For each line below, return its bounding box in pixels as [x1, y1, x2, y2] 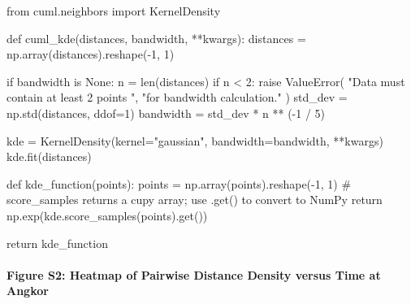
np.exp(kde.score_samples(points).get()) [6, 206, 208, 224]
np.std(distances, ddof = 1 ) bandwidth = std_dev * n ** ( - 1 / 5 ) [6, 104, 326, 121]
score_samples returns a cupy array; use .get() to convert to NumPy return [6, 191, 383, 208]
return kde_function [6, 234, 108, 251]
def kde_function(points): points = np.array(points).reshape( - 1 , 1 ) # [6, 175, 352, 192]
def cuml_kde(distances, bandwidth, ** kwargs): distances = [6, 29, 306, 46]
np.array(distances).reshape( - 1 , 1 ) [6, 46, 175, 63]
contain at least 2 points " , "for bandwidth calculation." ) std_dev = [6, 89, 348, 106]
